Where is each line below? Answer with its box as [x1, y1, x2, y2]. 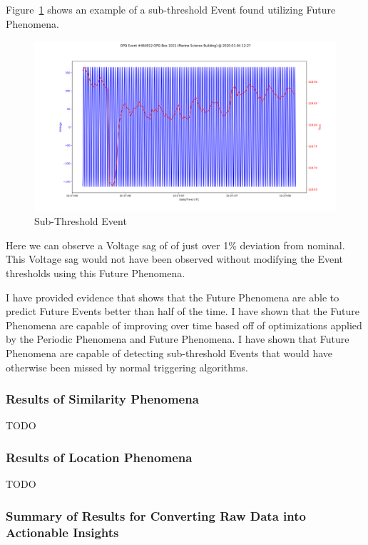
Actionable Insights [6, 523, 119, 541]
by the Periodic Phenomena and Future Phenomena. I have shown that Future [6, 331, 349, 346]
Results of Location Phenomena [6, 448, 193, 466]
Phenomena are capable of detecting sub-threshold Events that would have [6, 346, 333, 361]
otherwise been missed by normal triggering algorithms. [6, 359, 249, 374]
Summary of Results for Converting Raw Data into [6, 506, 306, 524]
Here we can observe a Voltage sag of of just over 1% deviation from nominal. [6, 237, 345, 252]
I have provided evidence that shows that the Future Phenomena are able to [6, 289, 339, 304]
